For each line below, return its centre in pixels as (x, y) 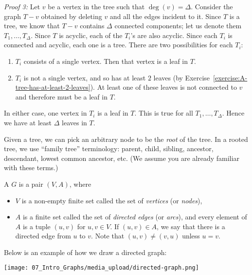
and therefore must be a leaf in (61, 96)
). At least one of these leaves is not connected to (163, 87)
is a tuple (36, 226)
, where (80, 184)
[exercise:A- (230, 77)
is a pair (31, 184)
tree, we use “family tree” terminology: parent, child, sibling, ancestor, (109, 148)
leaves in (74, 122)
